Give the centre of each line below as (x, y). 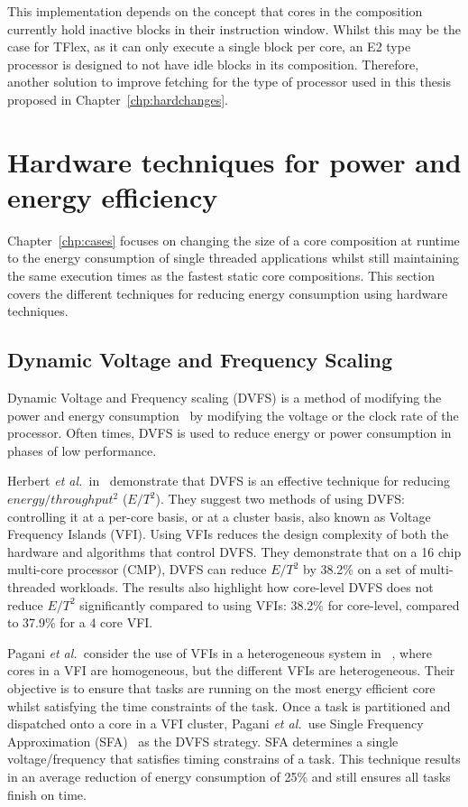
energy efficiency (113, 196)
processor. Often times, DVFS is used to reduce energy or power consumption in (229, 433)
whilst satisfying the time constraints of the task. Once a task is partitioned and (229, 705)
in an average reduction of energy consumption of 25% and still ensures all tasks (229, 776)
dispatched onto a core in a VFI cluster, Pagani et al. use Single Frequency (216, 724)
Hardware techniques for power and (234, 161)
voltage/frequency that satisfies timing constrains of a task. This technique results (234, 759)
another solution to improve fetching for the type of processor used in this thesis (229, 82)
